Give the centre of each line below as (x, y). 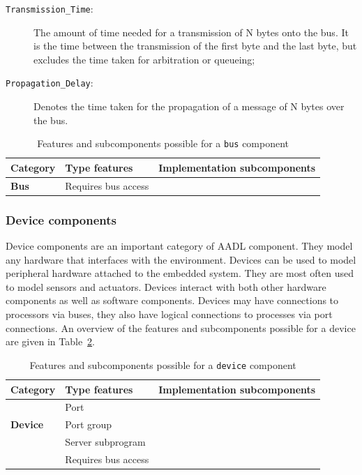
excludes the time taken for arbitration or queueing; (144, 59)
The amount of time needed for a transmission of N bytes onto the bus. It (191, 32)
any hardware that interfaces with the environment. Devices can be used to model (181, 259)
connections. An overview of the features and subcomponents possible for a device (181, 327)
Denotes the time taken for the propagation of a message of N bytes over (189, 106)
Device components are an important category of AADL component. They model (179, 246)
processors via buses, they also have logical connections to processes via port (169, 314)
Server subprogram (105, 442)
